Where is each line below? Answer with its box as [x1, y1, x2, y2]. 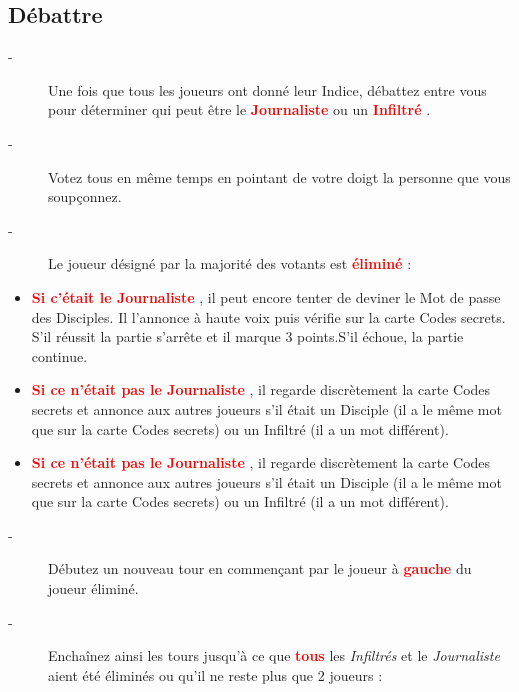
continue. [31, 345, 88, 366]
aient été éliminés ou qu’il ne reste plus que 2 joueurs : [48, 664, 383, 685]
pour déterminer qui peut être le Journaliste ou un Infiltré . [48, 99, 431, 120]
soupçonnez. [48, 186, 122, 207]
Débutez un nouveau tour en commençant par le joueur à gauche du [48, 558, 472, 579]
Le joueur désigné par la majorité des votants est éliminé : [48, 253, 412, 274]
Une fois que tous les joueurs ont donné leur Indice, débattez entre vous [48, 79, 487, 100]
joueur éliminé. [48, 578, 139, 599]
